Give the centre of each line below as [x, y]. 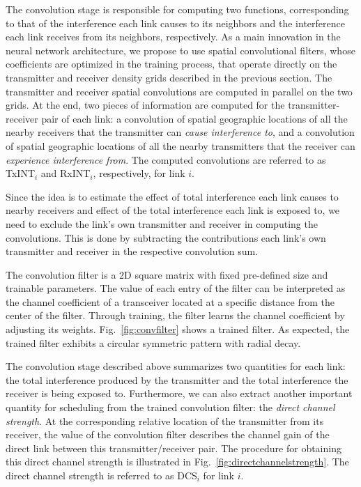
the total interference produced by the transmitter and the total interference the [177, 379]
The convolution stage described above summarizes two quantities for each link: [176, 366]
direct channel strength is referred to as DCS [101, 475]
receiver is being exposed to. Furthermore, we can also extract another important [179, 393]
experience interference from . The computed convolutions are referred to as [166, 159]
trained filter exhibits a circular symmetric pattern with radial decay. [153, 342]
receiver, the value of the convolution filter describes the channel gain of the [168, 434]
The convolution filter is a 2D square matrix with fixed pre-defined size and [167, 274]
